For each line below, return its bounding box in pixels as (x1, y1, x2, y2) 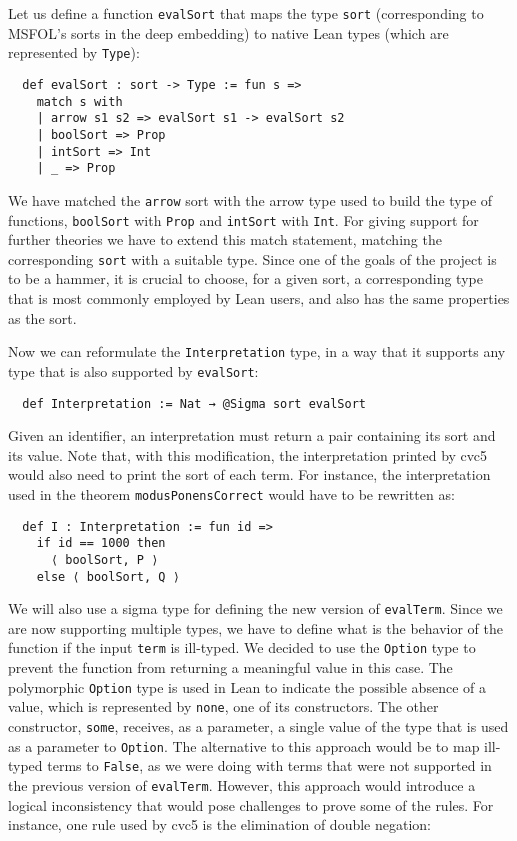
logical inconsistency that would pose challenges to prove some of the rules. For (8, 794, 494, 815)
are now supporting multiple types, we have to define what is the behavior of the (8, 617, 504, 638)
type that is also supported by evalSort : (8, 360, 259, 381)
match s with (36, 94, 123, 109)
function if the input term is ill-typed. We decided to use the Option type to (8, 637, 476, 658)
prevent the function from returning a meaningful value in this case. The (8, 657, 453, 678)
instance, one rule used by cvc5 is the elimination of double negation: (8, 814, 431, 835)
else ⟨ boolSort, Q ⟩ (36, 569, 180, 584)
